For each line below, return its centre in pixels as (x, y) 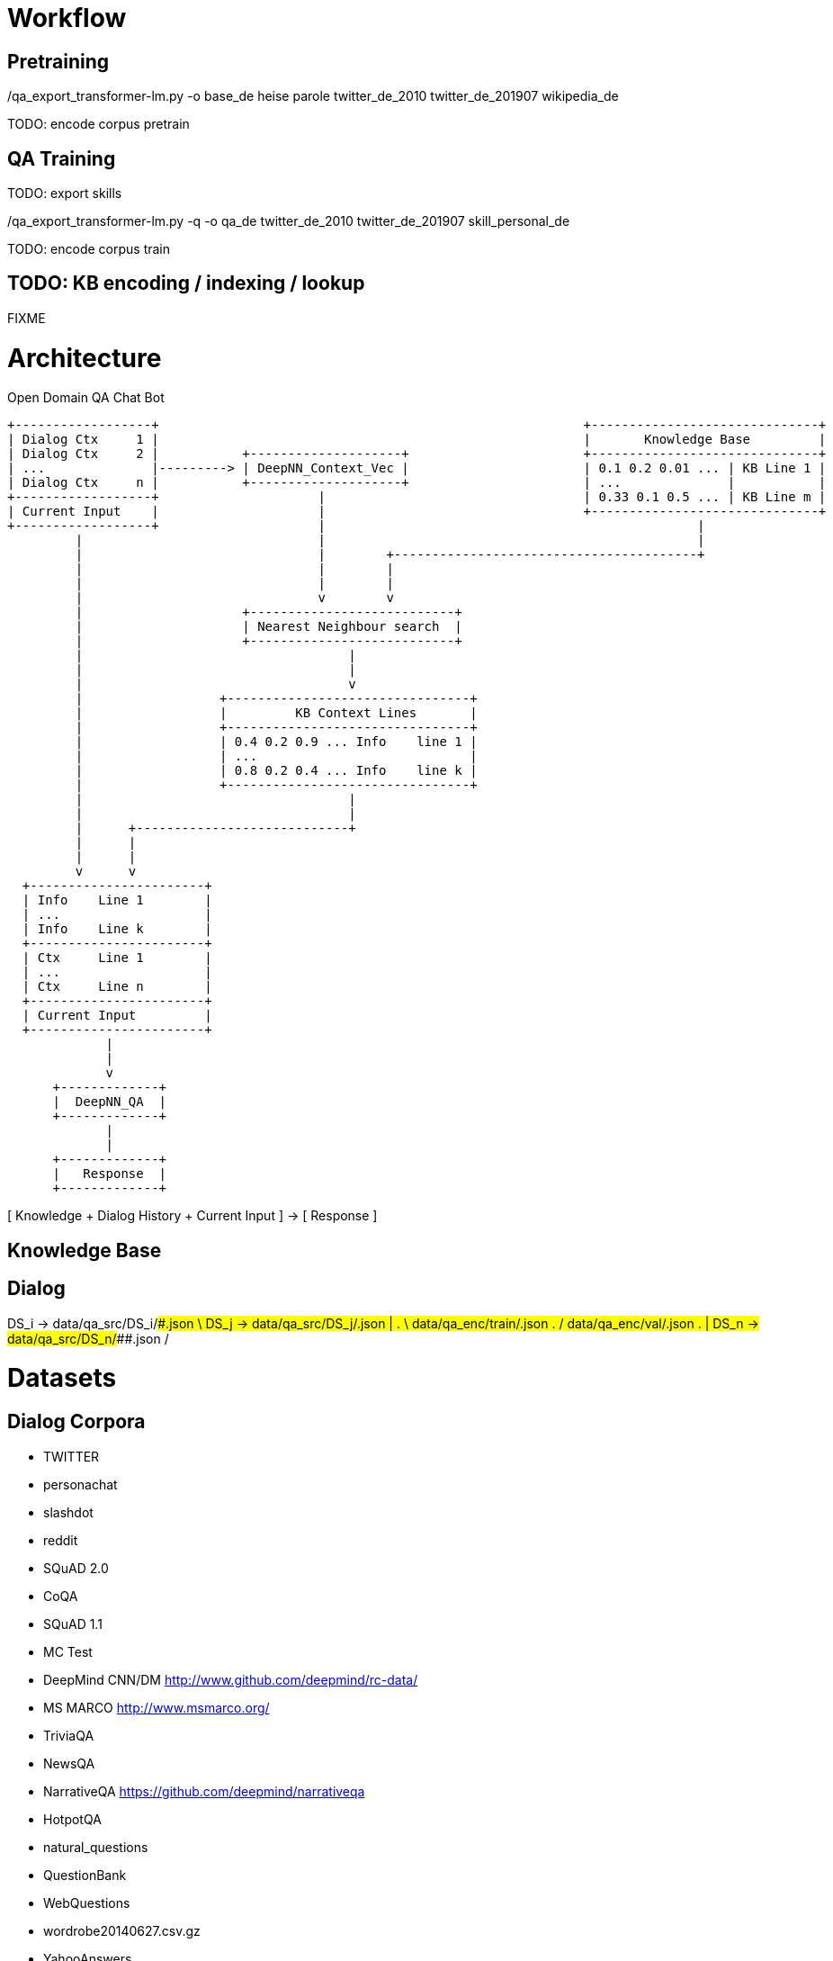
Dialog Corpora (76, 1422)
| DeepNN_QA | (110, 1102)
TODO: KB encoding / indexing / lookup (186, 283)
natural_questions (96, 1847)
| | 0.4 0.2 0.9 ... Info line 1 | (276, 742)
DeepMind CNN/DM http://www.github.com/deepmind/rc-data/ (231, 1679)
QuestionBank (85, 1875)
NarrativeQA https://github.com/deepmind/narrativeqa (204, 1791)
